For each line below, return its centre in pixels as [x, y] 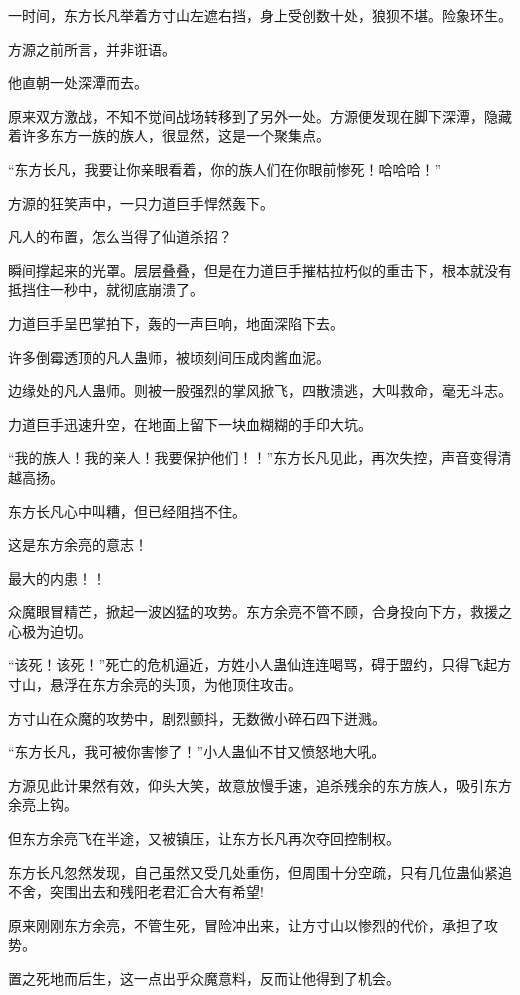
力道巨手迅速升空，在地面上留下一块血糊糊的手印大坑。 [190, 423]
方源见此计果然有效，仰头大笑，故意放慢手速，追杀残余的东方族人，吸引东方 [260, 784]
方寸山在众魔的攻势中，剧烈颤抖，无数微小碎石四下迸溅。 [197, 717]
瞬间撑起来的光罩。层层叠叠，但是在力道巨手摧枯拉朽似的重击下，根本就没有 [260, 269]
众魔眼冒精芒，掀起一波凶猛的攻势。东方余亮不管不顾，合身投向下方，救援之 [260, 611]
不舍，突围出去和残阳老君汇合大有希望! [136, 891]
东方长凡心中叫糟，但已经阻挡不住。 [127, 510]
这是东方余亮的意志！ [78, 544]
